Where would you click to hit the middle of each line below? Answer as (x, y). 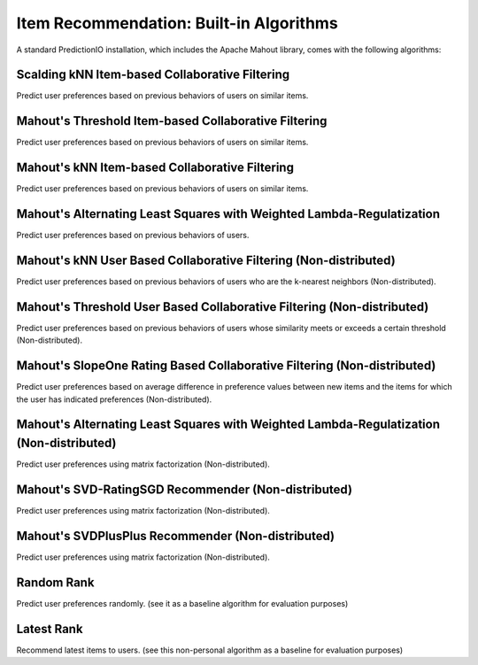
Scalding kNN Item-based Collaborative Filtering (153, 75)
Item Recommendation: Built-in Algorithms (177, 23)
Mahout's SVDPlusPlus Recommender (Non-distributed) (176, 536)
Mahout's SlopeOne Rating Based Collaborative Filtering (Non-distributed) (226, 366)
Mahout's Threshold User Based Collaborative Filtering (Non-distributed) (223, 307)
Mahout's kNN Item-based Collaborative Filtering (155, 168)
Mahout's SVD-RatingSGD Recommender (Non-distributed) (185, 489)
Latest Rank (50, 629)
